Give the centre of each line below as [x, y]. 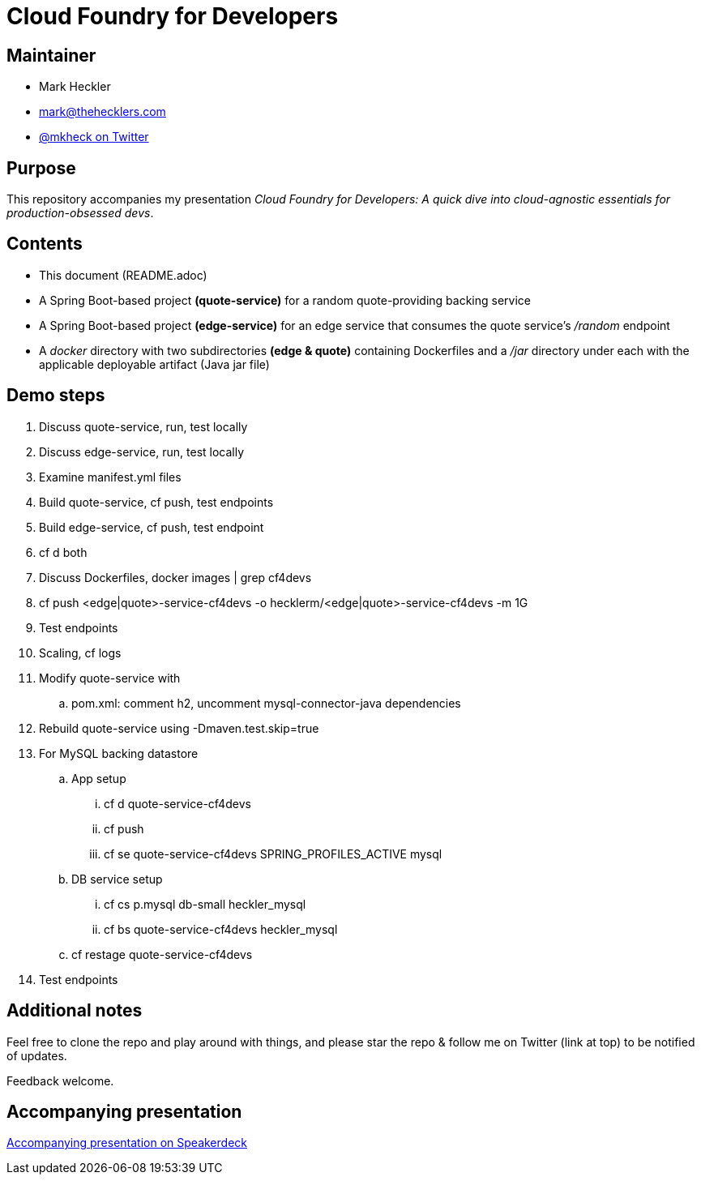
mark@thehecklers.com [103, 112]
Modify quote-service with [110, 678]
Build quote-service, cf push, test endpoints [156, 502]
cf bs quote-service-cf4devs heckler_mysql [221, 929]
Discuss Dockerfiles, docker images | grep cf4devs [175, 577]
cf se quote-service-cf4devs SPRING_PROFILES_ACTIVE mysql [273, 854]
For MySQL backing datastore [119, 753]
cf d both [63, 552]
